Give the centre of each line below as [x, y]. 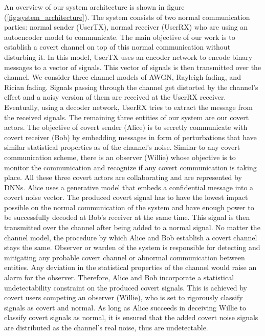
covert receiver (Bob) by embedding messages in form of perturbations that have [130, 137]
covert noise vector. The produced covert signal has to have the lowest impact [126, 197]
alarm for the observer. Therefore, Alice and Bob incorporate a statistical [119, 277]
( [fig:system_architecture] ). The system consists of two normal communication [127, 17]
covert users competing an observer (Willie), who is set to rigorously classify [124, 297]
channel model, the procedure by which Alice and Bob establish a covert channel [131, 237]
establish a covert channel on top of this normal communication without [117, 47]
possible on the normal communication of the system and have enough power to [129, 207]
